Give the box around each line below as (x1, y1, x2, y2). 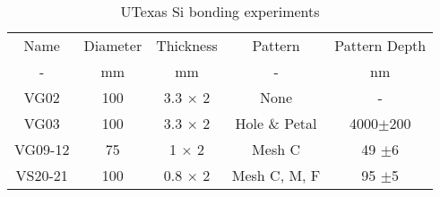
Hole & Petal (235, 113, 317, 133)
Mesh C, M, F (231, 165, 321, 185)
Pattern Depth (334, 35, 427, 56)
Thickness (156, 35, 218, 56)
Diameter (83, 35, 142, 56)
